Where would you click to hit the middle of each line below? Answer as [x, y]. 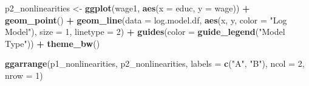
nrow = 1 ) [24, 75]
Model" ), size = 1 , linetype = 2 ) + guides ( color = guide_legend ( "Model [145, 32]
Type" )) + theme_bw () [53, 43]
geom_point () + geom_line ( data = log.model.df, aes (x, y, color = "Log [146, 20]
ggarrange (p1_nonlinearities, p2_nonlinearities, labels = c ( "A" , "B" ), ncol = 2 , [155, 63]
